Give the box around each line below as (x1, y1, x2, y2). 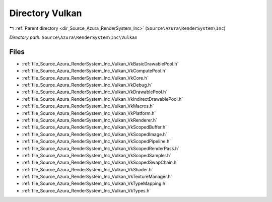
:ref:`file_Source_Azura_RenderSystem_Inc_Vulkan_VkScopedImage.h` (22, 131, 167, 137)
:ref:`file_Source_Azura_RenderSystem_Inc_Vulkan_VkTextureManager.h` (22, 174, 172, 180)
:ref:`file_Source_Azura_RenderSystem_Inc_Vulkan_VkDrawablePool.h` (22, 89, 168, 95)
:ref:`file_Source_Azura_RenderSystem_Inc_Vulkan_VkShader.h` (22, 166, 153, 172)
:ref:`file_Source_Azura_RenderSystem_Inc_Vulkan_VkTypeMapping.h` (22, 180, 167, 186)
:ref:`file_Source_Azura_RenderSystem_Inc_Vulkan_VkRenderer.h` (22, 117, 158, 123)
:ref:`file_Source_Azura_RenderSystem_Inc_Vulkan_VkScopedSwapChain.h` (22, 159, 178, 166)
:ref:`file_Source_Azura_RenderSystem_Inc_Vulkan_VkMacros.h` (22, 103, 154, 109)
